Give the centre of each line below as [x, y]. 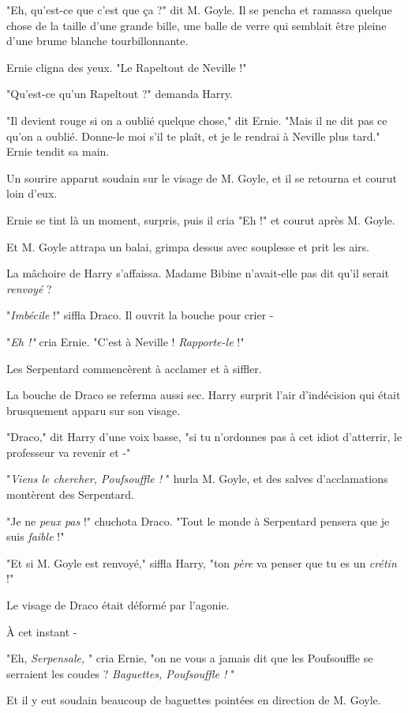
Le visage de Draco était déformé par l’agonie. [118, 605]
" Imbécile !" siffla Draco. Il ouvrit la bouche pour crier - [140, 315]
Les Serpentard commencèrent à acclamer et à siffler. [134, 368]
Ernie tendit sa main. [58, 151]
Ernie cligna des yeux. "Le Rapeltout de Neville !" [127, 67]
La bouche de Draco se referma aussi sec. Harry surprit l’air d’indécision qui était [204, 395]
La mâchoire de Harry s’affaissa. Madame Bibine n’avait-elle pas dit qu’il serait [198, 273]
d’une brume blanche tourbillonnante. [97, 41]
